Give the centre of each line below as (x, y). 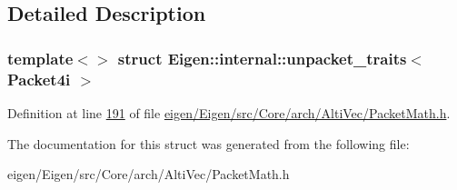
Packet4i (39, 79)
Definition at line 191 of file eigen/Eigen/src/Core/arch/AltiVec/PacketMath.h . (229, 112)
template (40, 58)
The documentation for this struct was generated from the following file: (209, 143)
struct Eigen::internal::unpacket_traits (262, 58)
